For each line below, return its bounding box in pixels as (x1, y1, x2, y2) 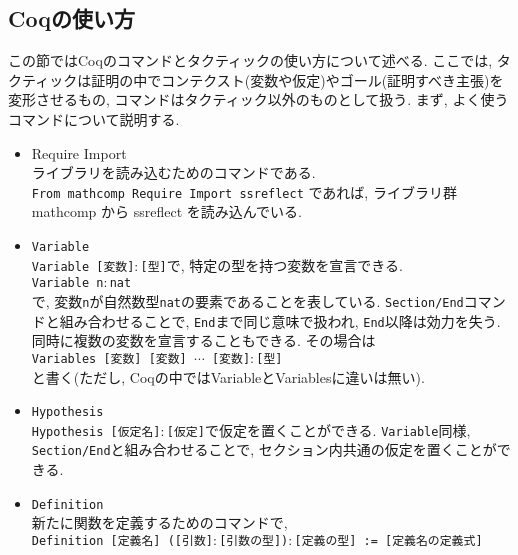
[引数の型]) (219, 533, 289, 548)
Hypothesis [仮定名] (31, 424, 161, 439)
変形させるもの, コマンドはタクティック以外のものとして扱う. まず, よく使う (8, 89, 509, 110)
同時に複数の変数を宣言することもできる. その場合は (31, 330, 376, 351)
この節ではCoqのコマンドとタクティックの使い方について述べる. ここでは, (8, 50, 493, 71)
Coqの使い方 (8, 3, 135, 34)
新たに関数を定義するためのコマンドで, (31, 512, 288, 533)
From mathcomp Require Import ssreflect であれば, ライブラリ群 (31, 181, 457, 202)
